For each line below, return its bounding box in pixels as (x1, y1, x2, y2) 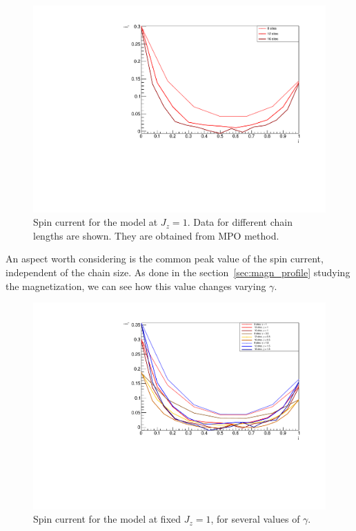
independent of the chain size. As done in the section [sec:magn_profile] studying (6, 265, 350, 280)
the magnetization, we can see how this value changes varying (6, 278, 266, 293)
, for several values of (210, 512, 300, 526)
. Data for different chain (187, 215, 293, 229)
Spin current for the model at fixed (33, 512, 181, 526)
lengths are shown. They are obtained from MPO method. (33, 228, 279, 242)
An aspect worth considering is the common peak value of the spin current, (6, 251, 324, 266)
